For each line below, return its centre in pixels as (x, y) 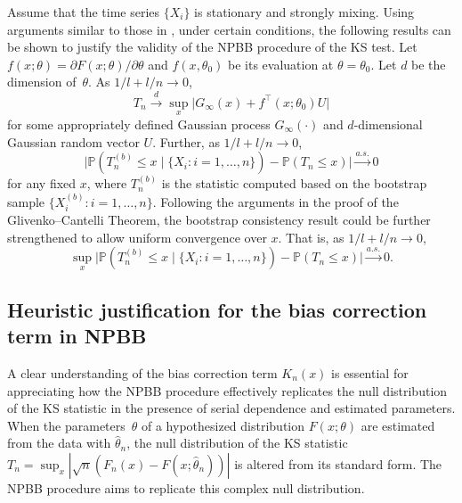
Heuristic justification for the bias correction (217, 309)
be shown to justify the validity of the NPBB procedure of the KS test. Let (212, 47)
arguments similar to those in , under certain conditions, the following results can (229, 29)
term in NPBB (77, 336)
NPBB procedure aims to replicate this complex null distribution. (186, 487)
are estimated (398, 425)
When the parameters (66, 425)
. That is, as (311, 237)
